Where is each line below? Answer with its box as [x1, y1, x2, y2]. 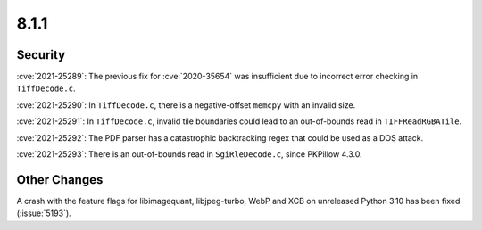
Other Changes [16, 172, 104, 187]
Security [16, 47, 66, 62]
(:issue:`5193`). [16, 208, 71, 218]
